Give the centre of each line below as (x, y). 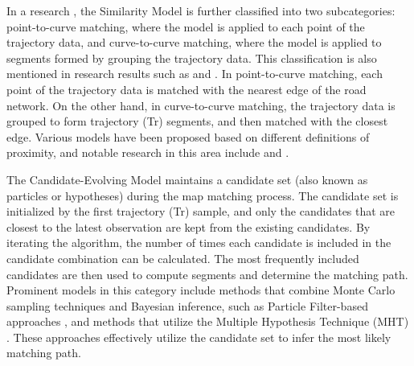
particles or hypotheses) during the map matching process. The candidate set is (203, 195)
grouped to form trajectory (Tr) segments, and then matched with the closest (197, 121)
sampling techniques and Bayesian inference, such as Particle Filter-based (187, 305)
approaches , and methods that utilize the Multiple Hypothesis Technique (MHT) (208, 321)
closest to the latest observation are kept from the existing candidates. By (189, 226)
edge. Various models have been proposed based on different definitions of (188, 136)
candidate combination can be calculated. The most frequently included (183, 258)
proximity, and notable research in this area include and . (148, 152)
